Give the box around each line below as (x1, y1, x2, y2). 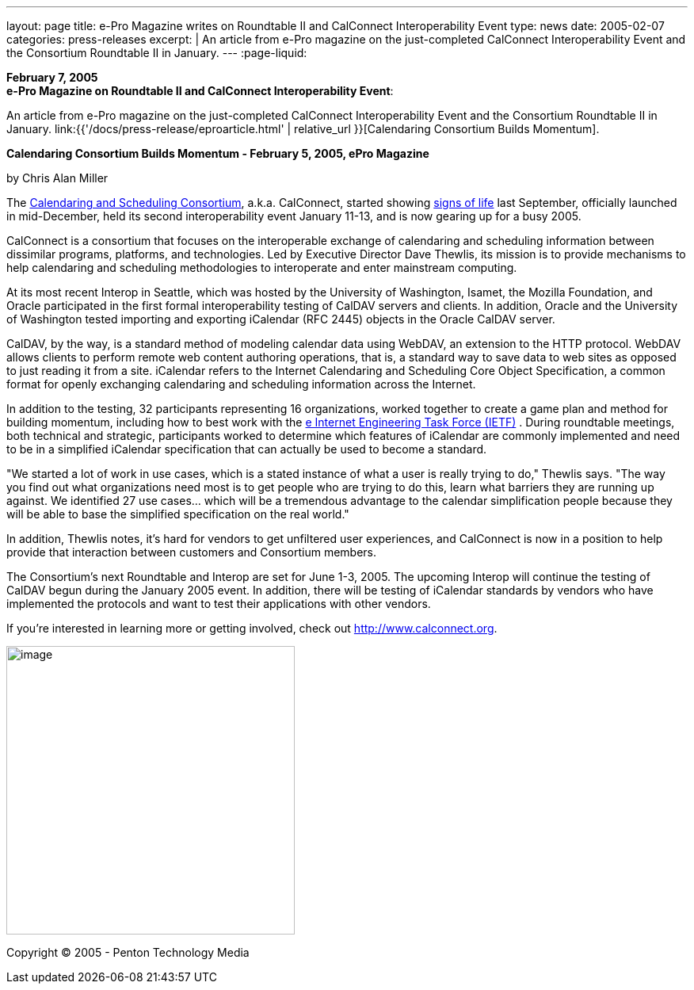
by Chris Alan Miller (6, 171, 109, 185)
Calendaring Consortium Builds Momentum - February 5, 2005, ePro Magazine (6, 147, 429, 160)
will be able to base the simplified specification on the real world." (6, 507, 349, 521)
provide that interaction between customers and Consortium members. (6, 545, 377, 559)
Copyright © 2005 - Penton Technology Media (6, 946, 250, 959)
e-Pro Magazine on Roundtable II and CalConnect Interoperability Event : (6, 84, 394, 97)
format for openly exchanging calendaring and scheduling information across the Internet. (6, 377, 476, 391)
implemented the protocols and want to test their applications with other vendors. (6, 597, 431, 610)
